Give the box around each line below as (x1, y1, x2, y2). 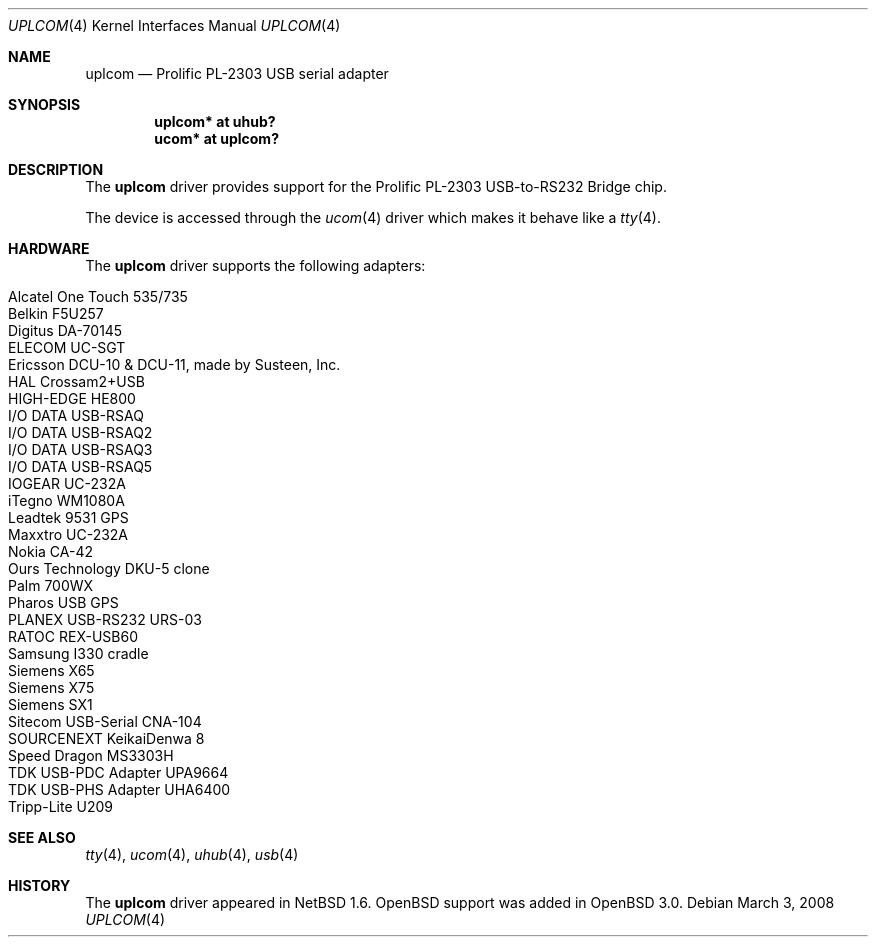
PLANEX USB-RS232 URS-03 (8, 611, 202, 628)
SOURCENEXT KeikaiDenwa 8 (8, 730, 205, 747)
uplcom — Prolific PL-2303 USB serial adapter (85, 65, 389, 82)
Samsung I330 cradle (8, 645, 149, 662)
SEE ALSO (8, 829, 76, 846)
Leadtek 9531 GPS (8, 509, 129, 526)
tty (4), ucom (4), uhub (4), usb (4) (85, 846, 299, 863)
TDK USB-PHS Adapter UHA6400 (8, 781, 231, 798)
